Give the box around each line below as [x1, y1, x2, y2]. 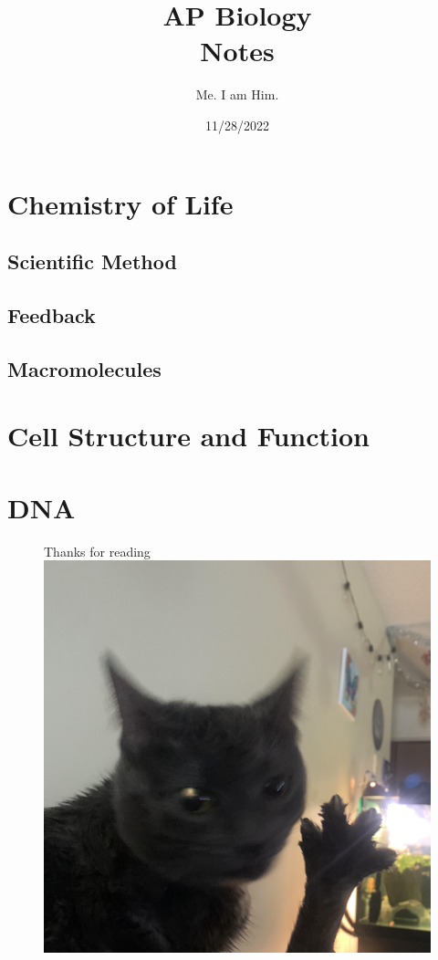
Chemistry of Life [7, 184, 234, 222]
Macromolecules [7, 354, 162, 382]
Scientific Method [7, 247, 177, 276]
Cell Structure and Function [7, 417, 370, 454]
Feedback [7, 300, 96, 329]
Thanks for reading [44, 541, 151, 560]
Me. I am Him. [195, 85, 279, 104]
